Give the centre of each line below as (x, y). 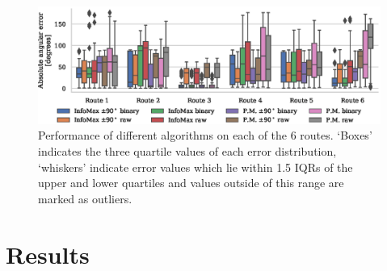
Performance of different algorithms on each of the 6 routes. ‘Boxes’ (205, 135)
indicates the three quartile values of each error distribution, (187, 150)
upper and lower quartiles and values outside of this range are (191, 183)
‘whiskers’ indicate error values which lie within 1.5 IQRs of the (196, 167)
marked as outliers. (85, 198)
